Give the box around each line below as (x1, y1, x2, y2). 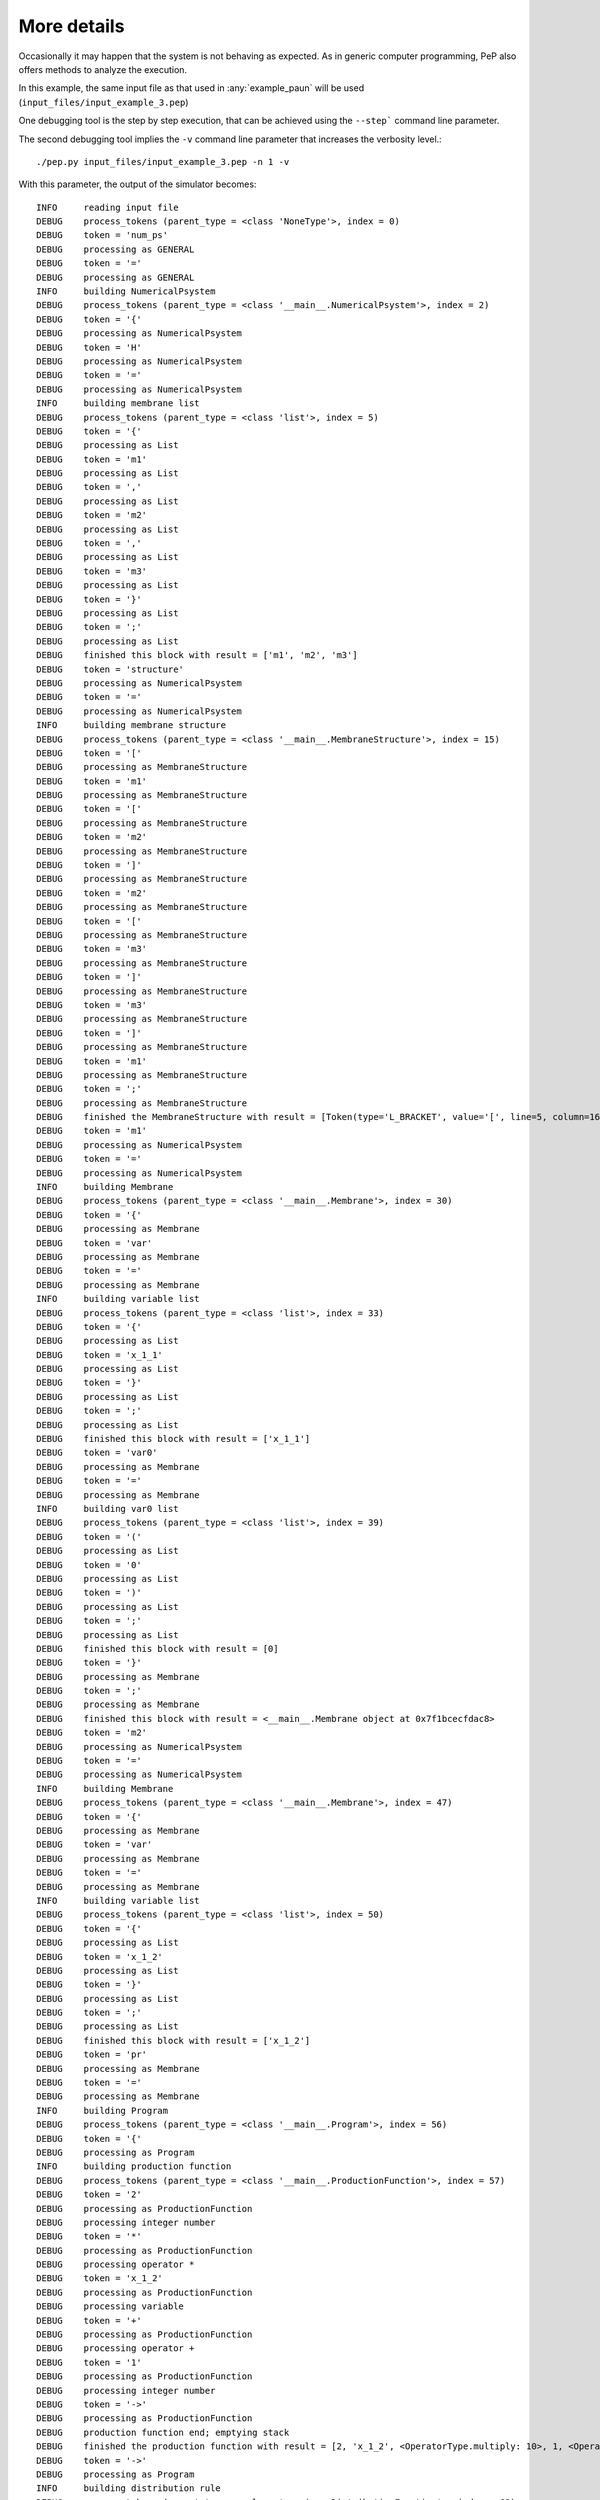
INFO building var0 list (36, 1503, 179, 1514)
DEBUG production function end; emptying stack (36, 2426, 290, 2438)
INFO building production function (36, 2161, 232, 2172)
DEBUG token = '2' (36, 2189, 142, 2200)
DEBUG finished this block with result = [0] (36, 1643, 279, 1654)
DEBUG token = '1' (36, 2356, 142, 2368)
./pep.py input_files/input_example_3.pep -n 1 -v (36, 156, 290, 167)
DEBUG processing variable (36, 2301, 185, 2312)
